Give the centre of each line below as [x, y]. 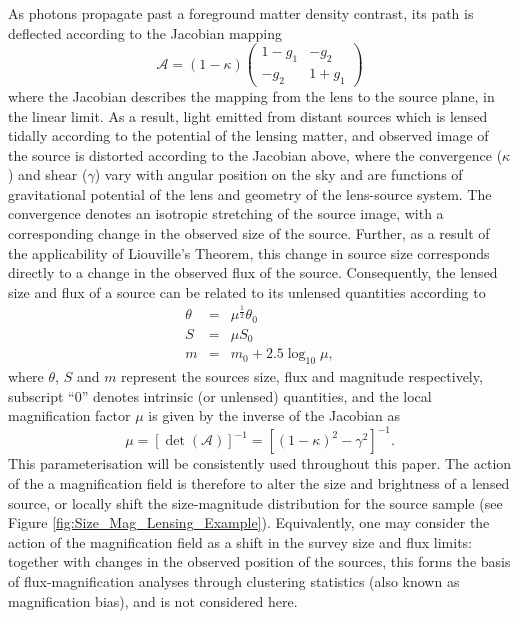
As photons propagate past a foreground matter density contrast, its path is [241, 13]
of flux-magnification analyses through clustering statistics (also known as [234, 581]
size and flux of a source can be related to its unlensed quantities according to [247, 291]
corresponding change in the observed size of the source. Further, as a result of [249, 233]
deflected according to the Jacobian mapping [145, 32]
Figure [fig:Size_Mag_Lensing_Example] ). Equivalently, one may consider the [249, 522]
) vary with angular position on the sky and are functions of [278, 174]
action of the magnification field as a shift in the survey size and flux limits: [240, 541]
